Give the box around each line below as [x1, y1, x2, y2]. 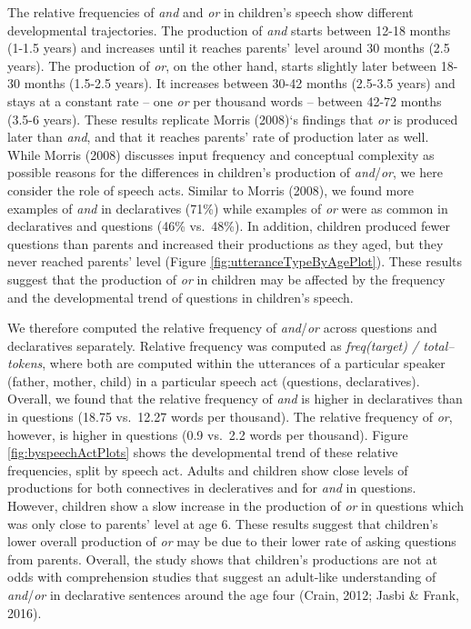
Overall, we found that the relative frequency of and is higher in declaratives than [7, 389, 463, 408]
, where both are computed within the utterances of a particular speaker [42, 354, 446, 373]
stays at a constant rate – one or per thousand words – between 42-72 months [7, 91, 442, 110]
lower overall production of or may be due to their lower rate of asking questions [7, 532, 456, 551]
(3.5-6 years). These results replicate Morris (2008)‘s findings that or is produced [7, 109, 458, 128]
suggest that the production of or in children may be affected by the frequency [7, 269, 446, 288]
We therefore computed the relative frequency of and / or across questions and [7, 318, 437, 337]
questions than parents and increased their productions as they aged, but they [7, 234, 444, 253]
